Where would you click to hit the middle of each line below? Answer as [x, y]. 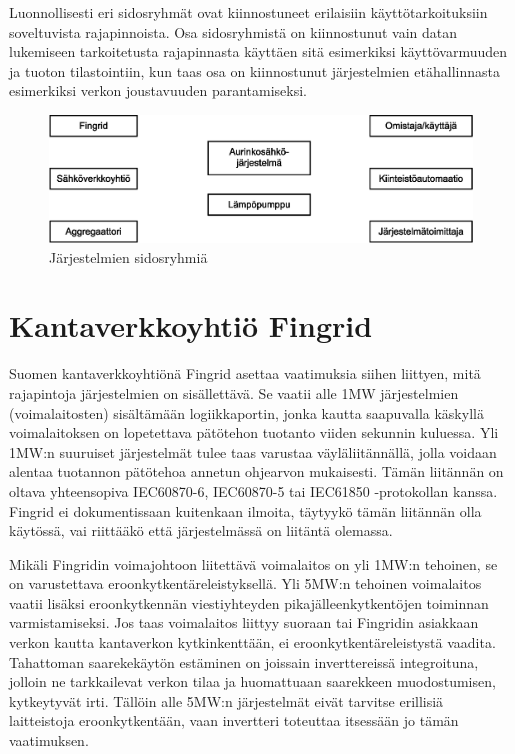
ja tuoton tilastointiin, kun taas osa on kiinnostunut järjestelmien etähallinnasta [254, 70]
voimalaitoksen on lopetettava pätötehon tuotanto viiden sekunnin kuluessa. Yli [254, 432]
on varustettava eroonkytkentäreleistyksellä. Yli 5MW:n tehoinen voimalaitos [245, 583]
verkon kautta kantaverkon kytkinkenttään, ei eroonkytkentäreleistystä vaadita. [252, 642]
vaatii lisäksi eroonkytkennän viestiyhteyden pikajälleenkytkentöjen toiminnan [249, 602]
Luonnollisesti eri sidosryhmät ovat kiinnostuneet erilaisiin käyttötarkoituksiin [248, 12]
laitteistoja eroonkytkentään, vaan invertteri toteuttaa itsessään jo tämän [234, 720]
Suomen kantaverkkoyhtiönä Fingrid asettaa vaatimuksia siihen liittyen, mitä [245, 373]
